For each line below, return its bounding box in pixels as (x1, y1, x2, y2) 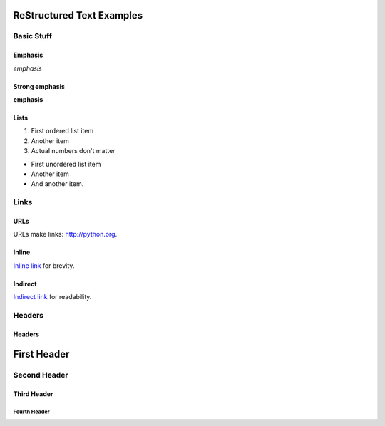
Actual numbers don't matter (31, 147, 115, 155)
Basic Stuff (13, 31, 53, 41)
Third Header (13, 390, 53, 398)
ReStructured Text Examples (13, 9, 143, 21)
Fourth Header (13, 408, 50, 415)
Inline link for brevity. (13, 261, 75, 270)
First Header (13, 348, 70, 360)
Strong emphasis (13, 82, 66, 90)
